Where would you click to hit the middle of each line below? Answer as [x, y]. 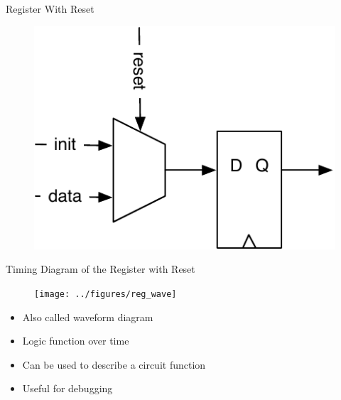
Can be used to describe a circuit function [114, 364]
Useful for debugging [67, 388]
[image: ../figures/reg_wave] [105, 294]
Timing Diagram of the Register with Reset [101, 269]
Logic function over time [76, 341]
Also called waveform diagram [88, 317]
